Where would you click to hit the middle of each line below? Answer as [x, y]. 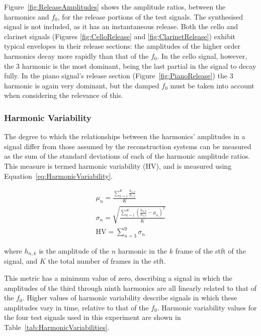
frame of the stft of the [210, 251]
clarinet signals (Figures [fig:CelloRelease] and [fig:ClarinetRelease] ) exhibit [120, 36]
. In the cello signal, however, [202, 55]
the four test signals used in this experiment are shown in [93, 317]
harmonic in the [143, 251]
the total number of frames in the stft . [107, 261]
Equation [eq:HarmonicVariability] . [59, 176]
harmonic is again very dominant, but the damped [82, 85]
